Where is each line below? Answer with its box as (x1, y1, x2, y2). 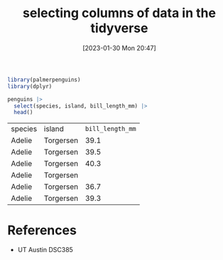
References (7, 222, 77, 238)
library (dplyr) (7, 83, 53, 90)
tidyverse (90, 20, 148, 36)
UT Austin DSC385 (17, 246, 73, 254)
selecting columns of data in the (22, 5, 217, 21)
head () (13, 109, 33, 116)
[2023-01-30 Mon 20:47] (82, 43, 156, 52)
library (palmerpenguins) (7, 76, 81, 83)
